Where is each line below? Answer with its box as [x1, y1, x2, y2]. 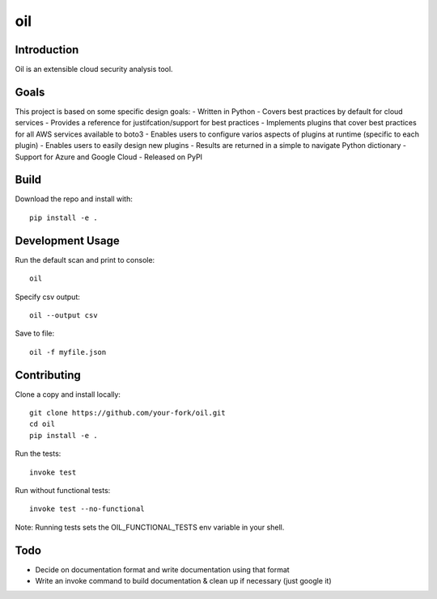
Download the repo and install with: [15, 194, 133, 204]
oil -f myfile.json [29, 348, 107, 356]
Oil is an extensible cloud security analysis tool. [15, 65, 173, 74]
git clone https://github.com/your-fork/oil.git [29, 408, 226, 417]
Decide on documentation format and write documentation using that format [35, 564, 291, 574]
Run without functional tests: [15, 485, 111, 495]
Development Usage [15, 234, 121, 247]
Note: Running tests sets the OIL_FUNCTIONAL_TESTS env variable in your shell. [15, 522, 285, 532]
